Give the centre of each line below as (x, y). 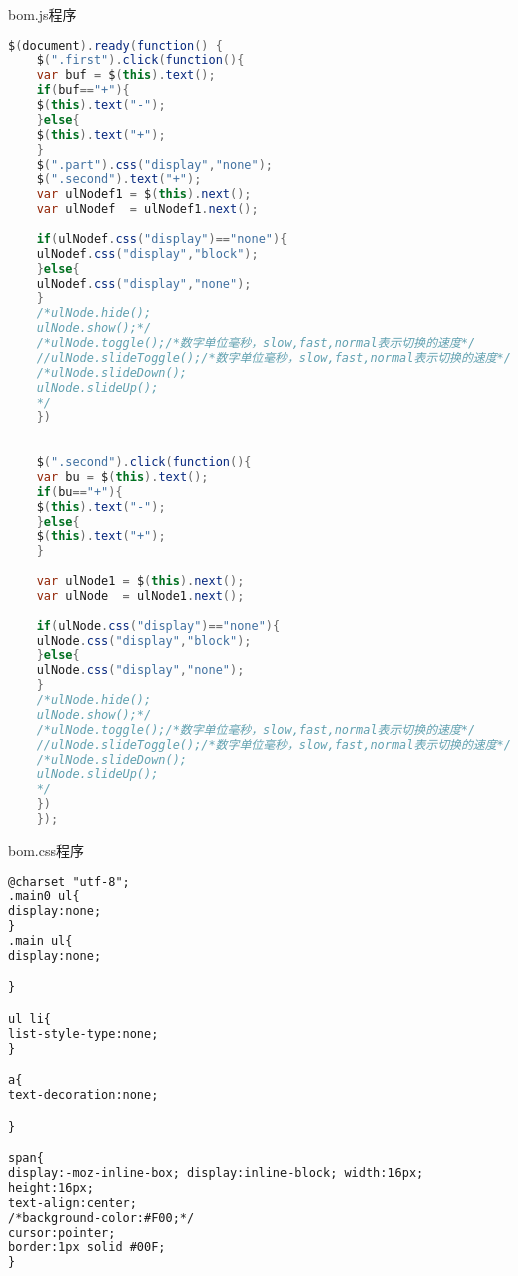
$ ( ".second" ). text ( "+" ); (119, 179)
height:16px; (51, 1187)
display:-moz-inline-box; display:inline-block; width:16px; (216, 1173)
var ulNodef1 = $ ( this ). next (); (144, 194)
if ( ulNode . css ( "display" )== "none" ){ (158, 625)
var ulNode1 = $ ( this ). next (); (140, 581)
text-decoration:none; (83, 1095)
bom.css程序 (46, 849)
